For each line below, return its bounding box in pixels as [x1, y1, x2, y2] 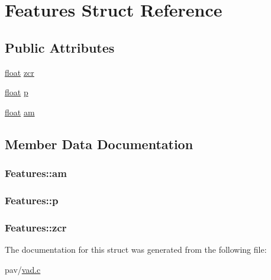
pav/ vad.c [5, 263, 41, 275]
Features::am [5, 166, 67, 181]
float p [5, 86, 28, 98]
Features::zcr [5, 220, 67, 234]
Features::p [5, 192, 59, 207]
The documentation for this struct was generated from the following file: [5, 243, 267, 256]
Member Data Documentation [5, 134, 193, 153]
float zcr [5, 66, 34, 78]
